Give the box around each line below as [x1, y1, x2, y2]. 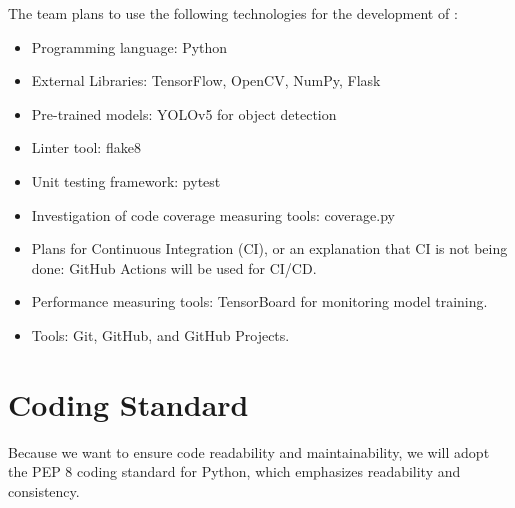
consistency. [8, 480, 80, 501]
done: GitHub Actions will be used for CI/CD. [31, 257, 317, 278]
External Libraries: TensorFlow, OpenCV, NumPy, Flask [31, 70, 381, 91]
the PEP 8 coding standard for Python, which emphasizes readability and [8, 461, 461, 482]
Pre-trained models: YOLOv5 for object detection [31, 103, 337, 124]
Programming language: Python [31, 36, 228, 57]
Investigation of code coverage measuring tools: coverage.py [31, 204, 395, 225]
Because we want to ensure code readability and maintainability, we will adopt [8, 441, 490, 462]
